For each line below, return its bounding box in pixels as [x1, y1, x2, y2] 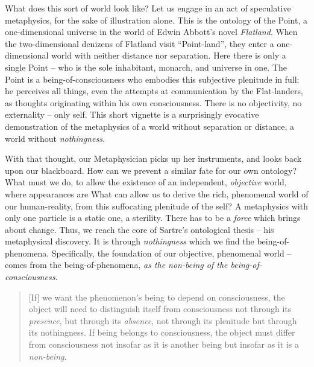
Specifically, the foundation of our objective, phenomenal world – [51, 246, 292, 259]
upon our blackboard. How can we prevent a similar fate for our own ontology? [5, 164, 297, 176]
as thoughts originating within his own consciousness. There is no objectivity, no [5, 96, 302, 109]
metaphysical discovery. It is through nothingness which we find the [5, 235, 254, 247]
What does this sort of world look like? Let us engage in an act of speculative [5, 2, 291, 14]
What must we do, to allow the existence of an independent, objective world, [5, 176, 287, 188]
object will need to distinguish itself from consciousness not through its [28, 302, 292, 315]
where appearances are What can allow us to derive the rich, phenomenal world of [5, 187, 309, 200]
